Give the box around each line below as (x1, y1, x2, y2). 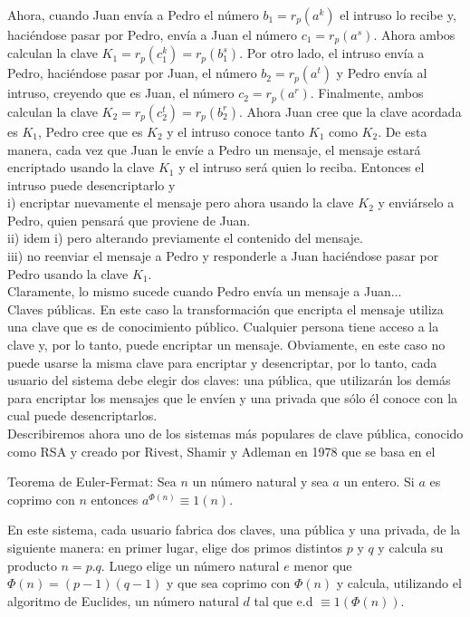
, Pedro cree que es (37, 121, 143, 140)
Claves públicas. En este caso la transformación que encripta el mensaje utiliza (7, 299, 444, 318)
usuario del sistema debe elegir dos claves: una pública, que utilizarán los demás (7, 371, 451, 390)
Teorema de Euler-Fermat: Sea (7, 472, 177, 491)
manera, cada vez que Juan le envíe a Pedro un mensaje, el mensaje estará (7, 140, 421, 159)
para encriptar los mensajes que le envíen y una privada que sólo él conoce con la (7, 388, 458, 407)
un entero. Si (343, 472, 415, 491)
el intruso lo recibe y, (340, 5, 456, 24)
